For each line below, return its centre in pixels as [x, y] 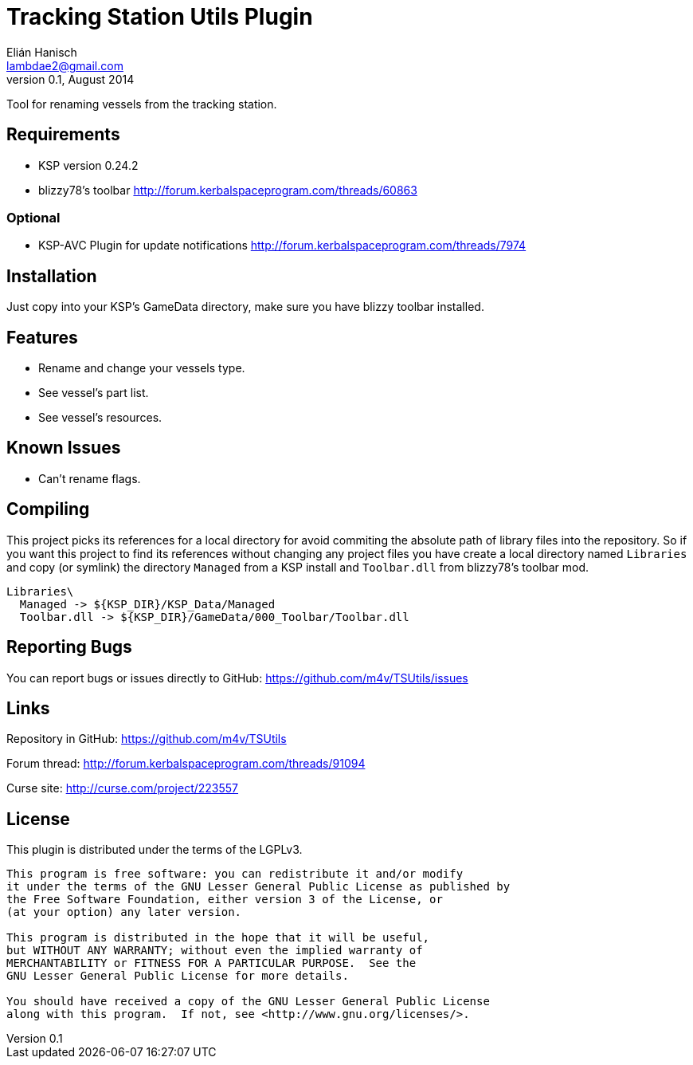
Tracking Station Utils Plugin [160, 17]
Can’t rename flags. [90, 478]
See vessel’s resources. [100, 418]
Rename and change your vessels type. [142, 368]
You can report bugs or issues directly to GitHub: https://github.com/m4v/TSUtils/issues [237, 678]
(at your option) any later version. [124, 912]
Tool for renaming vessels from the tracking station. [142, 104]
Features [42, 337]
